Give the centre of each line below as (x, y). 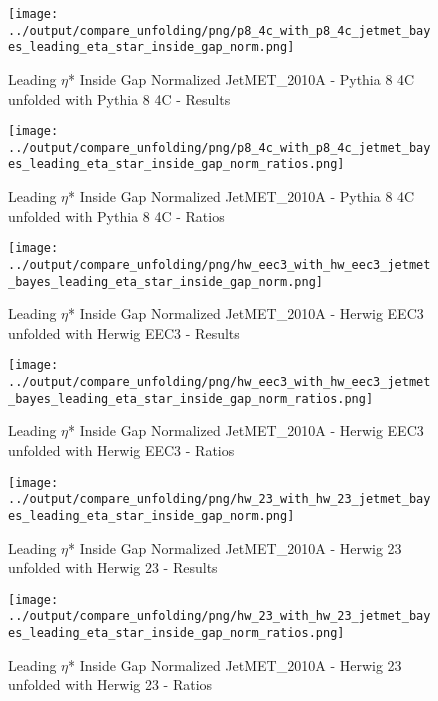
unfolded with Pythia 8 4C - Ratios (116, 215)
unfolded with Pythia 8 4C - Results (119, 98)
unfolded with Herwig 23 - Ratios (110, 684)
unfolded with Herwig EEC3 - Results (124, 332)
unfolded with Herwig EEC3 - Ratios (121, 450)
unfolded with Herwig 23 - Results (113, 567)
